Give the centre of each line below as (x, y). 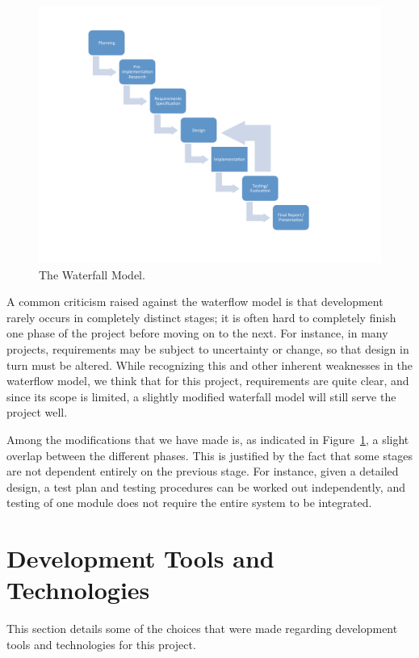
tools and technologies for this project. (101, 644)
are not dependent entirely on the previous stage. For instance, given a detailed (203, 471)
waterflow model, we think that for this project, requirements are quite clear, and (208, 381)
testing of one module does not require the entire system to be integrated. (189, 503)
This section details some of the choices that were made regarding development (202, 629)
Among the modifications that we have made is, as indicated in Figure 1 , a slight (208, 439)
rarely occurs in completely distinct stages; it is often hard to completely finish (201, 317)
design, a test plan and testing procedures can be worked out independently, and (206, 486)
